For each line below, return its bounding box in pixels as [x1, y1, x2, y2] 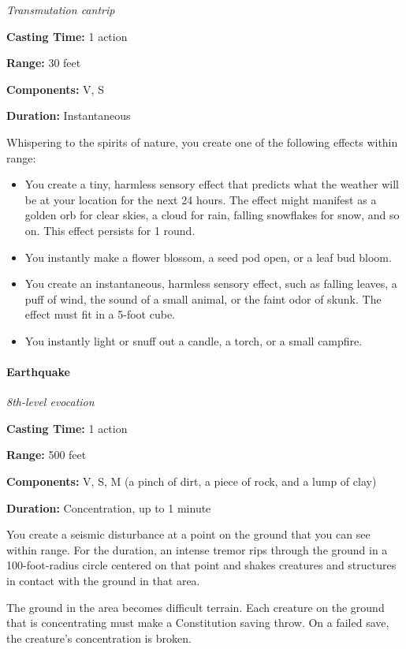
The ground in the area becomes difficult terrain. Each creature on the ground [6, 599, 385, 615]
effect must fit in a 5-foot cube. [24, 306, 176, 323]
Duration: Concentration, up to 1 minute [6, 499, 211, 516]
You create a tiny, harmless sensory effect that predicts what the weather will [24, 176, 399, 192]
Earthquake [6, 364, 70, 380]
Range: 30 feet [6, 54, 81, 71]
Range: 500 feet [6, 446, 87, 463]
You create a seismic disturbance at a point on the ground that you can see [6, 526, 371, 543]
